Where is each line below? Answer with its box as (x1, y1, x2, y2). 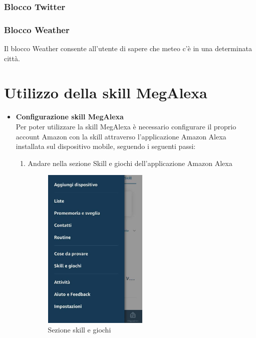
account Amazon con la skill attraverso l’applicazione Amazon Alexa (16, 131, 226, 141)
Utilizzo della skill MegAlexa (4, 82, 207, 103)
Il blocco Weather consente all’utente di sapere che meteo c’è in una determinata (4, 43, 252, 54)
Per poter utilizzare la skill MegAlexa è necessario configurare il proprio (16, 121, 236, 131)
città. (4, 53, 20, 63)
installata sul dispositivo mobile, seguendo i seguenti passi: (16, 141, 196, 151)
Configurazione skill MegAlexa (16, 111, 124, 122)
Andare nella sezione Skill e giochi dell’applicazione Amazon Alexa (28, 157, 232, 168)
